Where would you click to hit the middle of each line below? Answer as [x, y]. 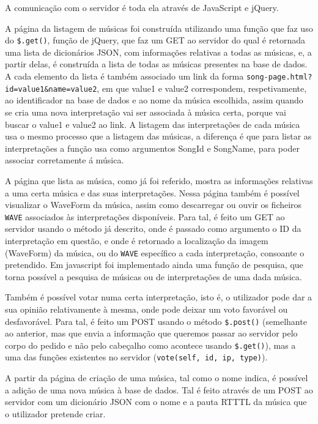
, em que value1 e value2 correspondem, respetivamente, [202, 88]
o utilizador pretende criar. [55, 413]
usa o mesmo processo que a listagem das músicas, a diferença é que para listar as [158, 136]
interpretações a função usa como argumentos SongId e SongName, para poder [152, 148]
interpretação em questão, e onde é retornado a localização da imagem [137, 240]
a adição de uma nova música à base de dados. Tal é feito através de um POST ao [159, 389]
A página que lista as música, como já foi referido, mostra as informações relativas [159, 180]
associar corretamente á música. [65, 160]
